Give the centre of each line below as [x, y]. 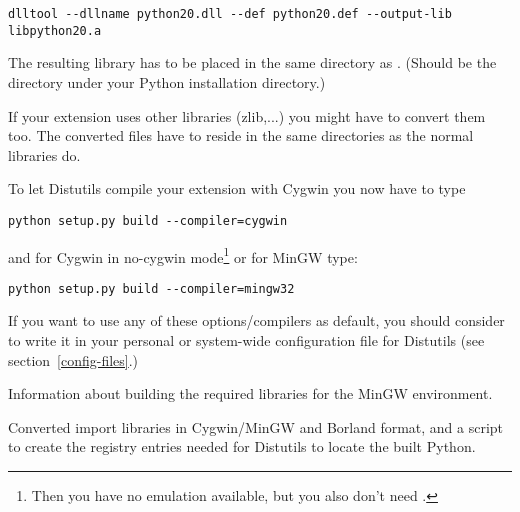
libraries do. [44, 154]
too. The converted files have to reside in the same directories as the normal [241, 135]
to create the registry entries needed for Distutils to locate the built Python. [242, 446]
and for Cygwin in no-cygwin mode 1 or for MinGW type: [183, 255]
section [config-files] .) [73, 359]
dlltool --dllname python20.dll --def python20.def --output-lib [230, 14]
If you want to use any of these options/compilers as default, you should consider [256, 320]
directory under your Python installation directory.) [167, 81]
